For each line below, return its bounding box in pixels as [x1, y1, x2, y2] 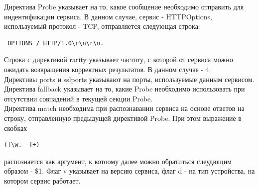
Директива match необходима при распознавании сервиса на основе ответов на [4, 103, 245, 113]
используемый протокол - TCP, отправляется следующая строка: [4, 21, 200, 31]
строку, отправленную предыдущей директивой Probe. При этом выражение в [4, 112, 242, 123]
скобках [4, 122, 27, 133]
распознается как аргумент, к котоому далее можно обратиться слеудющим [4, 156, 232, 166]
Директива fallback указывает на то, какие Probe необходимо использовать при [4, 84, 245, 94]
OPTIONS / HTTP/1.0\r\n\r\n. [7, 39, 104, 47]
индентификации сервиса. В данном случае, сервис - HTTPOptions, [4, 11, 212, 21]
